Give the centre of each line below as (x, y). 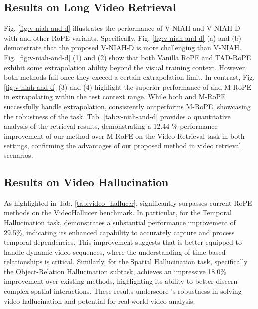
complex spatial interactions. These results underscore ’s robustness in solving (123, 291)
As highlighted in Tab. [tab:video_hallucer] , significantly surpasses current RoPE (128, 203)
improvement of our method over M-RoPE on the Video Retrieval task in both (124, 135)
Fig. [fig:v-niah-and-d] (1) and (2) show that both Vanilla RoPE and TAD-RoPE (128, 57)
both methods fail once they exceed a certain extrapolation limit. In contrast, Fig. (129, 77)
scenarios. (19, 155)
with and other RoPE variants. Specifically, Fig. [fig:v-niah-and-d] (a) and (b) (123, 38)
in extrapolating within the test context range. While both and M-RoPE (115, 96)
